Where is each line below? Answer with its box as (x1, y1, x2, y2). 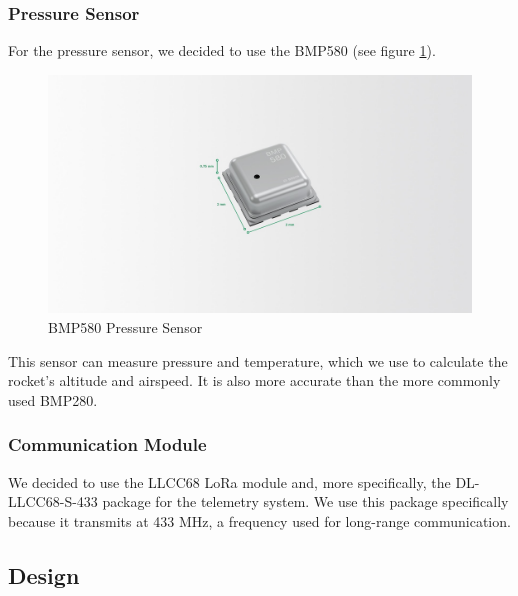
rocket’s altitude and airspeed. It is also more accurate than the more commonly (8, 370, 501, 391)
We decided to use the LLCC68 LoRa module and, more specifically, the (8, 471, 451, 492)
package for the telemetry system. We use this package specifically (102, 491, 509, 512)
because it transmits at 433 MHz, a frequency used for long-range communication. (8, 510, 511, 531)
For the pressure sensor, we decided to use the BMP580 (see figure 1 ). (8, 40, 436, 61)
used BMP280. (8, 389, 98, 410)
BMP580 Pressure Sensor (48, 316, 203, 337)
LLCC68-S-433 (8, 491, 98, 512)
